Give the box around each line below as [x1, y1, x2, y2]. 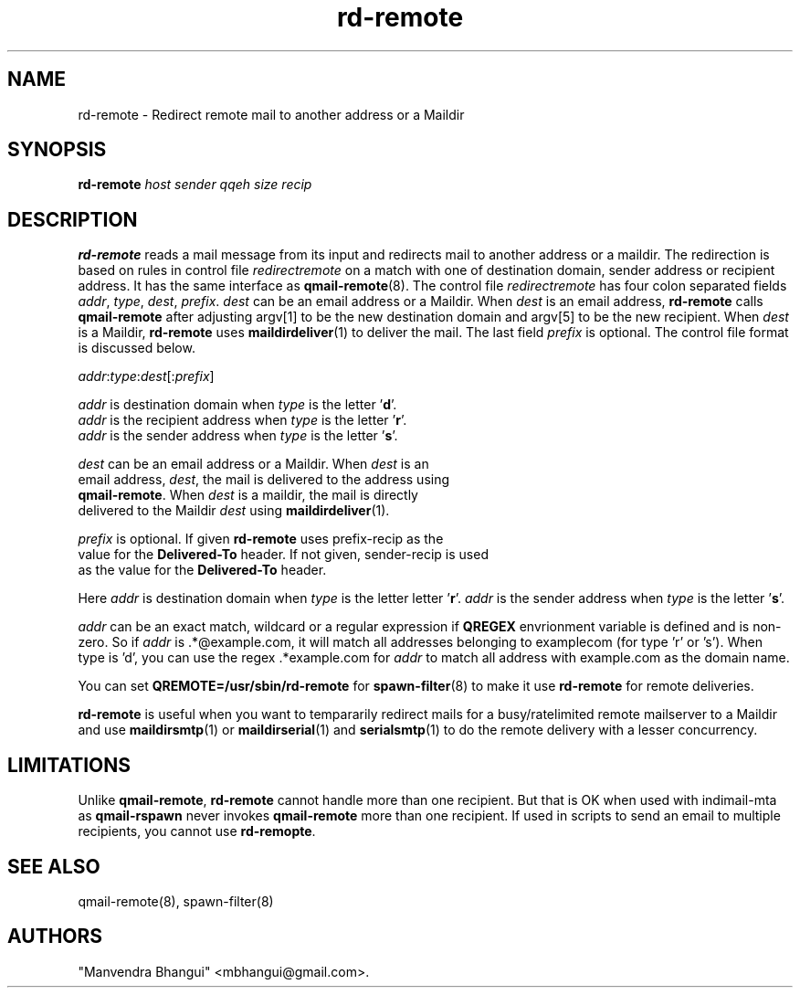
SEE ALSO [7, 854, 100, 878]
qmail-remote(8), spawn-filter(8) [78, 893, 274, 909]
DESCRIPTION [7, 207, 138, 231]
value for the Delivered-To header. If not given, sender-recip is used [78, 546, 489, 563]
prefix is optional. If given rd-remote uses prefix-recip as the [78, 531, 444, 547]
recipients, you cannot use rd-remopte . [78, 823, 316, 840]
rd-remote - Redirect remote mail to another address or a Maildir [78, 106, 465, 122]
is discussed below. [78, 340, 195, 356]
